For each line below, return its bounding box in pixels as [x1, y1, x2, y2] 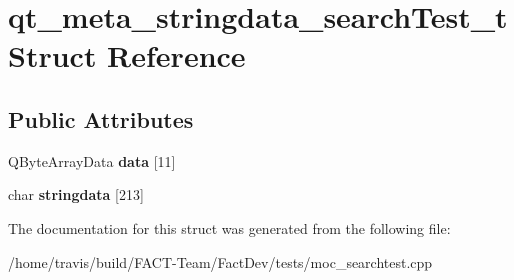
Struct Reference [8, 35, 246, 76]
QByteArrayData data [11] [8, 150, 176, 171]
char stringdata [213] [8, 184, 144, 205]
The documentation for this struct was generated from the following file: [8, 217, 451, 238]
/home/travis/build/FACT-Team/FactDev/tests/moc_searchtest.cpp [8, 251, 433, 272]
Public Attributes [8, 103, 194, 134]
